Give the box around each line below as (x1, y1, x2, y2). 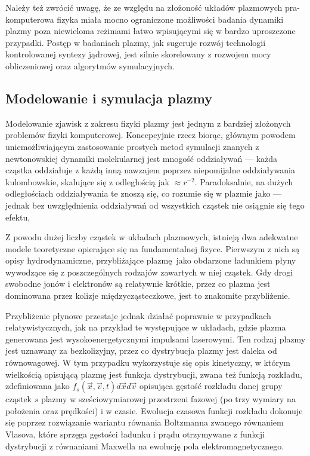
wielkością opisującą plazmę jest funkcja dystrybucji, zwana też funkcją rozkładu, (5, 368, 302, 380)
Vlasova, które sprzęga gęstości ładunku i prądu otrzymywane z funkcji (5, 428, 265, 440)
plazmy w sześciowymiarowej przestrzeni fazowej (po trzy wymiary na (41, 393, 296, 405)
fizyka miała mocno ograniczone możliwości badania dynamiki (57, 13, 284, 25)
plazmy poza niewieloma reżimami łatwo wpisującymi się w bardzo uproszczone (5, 25, 296, 37)
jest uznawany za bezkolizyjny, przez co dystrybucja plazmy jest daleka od (5, 344, 277, 357)
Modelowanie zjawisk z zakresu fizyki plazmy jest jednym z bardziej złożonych (5, 117, 291, 129)
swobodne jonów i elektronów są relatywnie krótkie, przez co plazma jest (5, 277, 271, 290)
